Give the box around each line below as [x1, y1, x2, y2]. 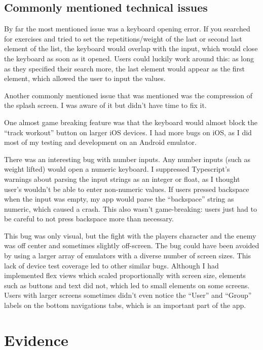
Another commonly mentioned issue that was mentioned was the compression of [4, 90, 253, 100]
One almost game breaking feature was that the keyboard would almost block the [4, 116, 258, 127]
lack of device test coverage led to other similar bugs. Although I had [4, 260, 219, 270]
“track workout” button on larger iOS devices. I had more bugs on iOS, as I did [4, 127, 252, 137]
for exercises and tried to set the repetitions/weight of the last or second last [4, 33, 242, 44]
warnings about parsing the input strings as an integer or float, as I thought [4, 173, 240, 184]
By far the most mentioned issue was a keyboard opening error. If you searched [4, 23, 250, 34]
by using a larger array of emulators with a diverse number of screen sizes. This [4, 250, 251, 261]
